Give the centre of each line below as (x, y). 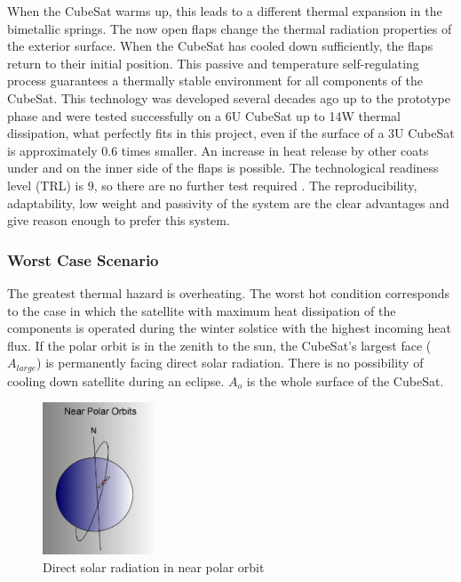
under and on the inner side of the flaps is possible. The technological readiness (223, 168)
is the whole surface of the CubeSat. (345, 380)
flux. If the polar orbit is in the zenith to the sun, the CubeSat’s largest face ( (219, 345)
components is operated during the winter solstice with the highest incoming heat (229, 328)
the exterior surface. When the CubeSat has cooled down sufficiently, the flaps (220, 46)
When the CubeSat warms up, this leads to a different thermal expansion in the (225, 11)
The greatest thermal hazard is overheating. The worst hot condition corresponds (229, 292)
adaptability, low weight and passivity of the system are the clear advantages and (228, 202)
